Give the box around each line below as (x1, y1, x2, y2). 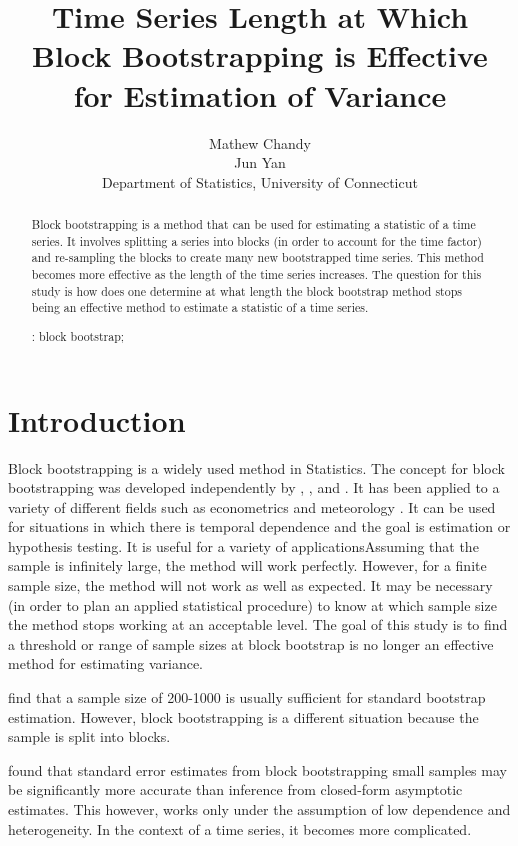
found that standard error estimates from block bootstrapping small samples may (8, 759, 507, 780)
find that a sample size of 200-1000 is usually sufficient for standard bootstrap (8, 687, 486, 708)
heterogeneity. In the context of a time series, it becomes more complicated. (8, 818, 472, 839)
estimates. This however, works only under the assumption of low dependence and (8, 799, 511, 819)
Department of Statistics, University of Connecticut (102, 171, 418, 192)
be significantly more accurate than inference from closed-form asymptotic (8, 779, 463, 800)
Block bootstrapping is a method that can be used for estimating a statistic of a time (31, 216, 476, 233)
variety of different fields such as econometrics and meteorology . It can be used (8, 496, 496, 517)
